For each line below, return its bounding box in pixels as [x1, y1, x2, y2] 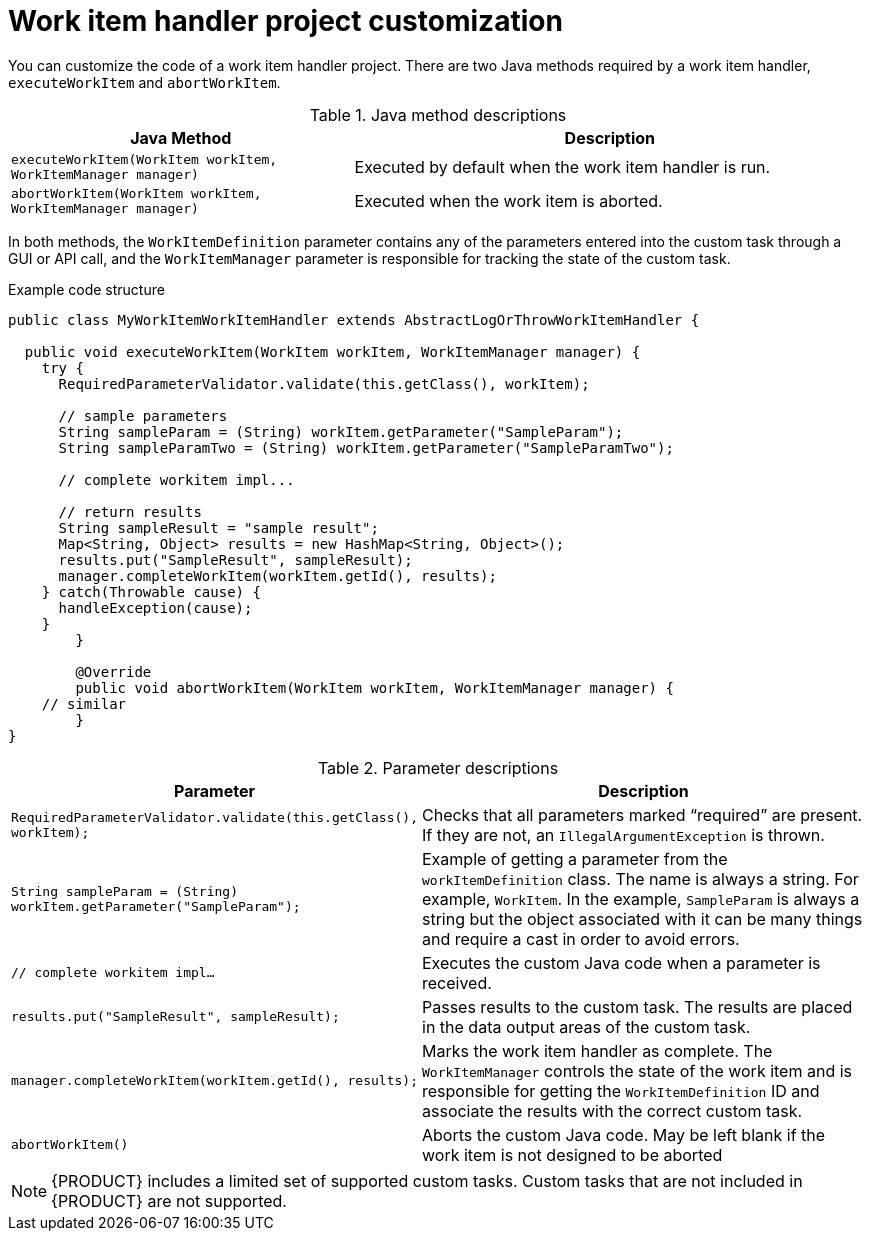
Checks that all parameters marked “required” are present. [422, 804, 863, 825]
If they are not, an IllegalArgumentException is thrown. [422, 824, 825, 845]
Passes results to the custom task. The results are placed [422, 996, 853, 1017]
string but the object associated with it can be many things [422, 908, 863, 929]
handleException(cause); [58, 599, 253, 616]
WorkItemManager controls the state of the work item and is [422, 1060, 853, 1081]
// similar [41, 695, 127, 712]
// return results [58, 503, 202, 520]
